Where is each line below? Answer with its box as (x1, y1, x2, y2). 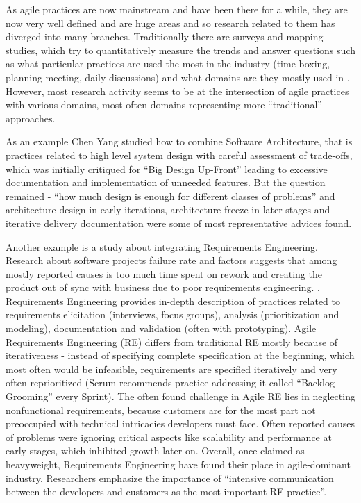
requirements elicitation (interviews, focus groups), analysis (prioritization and (6, 307, 339, 322)
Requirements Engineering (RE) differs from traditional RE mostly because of (6, 334, 338, 349)
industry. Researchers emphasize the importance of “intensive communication (6, 470, 334, 485)
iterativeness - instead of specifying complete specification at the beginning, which (6, 348, 355, 363)
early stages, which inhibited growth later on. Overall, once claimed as (6, 443, 305, 458)
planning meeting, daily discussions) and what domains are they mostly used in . (6, 69, 350, 84)
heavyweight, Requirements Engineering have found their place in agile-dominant (6, 457, 351, 471)
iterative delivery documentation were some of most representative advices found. (6, 215, 352, 230)
